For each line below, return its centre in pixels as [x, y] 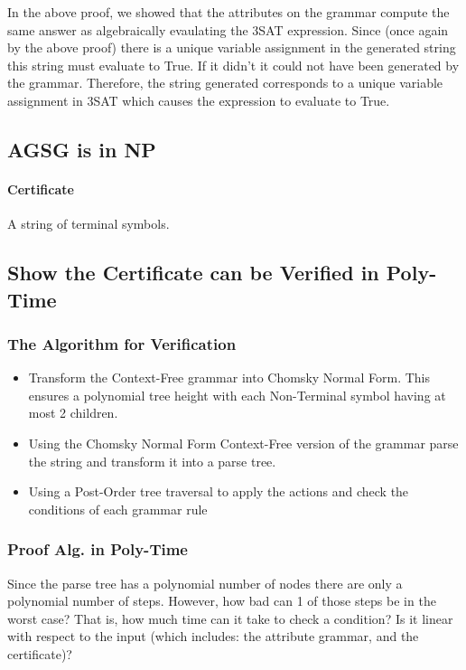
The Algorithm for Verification [122, 343]
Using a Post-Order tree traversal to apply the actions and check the [219, 491]
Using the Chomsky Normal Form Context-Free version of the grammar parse [243, 443]
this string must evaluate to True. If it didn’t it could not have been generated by [233, 65]
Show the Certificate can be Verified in [193, 273]
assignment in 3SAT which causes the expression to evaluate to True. [199, 100]
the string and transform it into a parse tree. [152, 461]
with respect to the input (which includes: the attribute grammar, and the [213, 636]
